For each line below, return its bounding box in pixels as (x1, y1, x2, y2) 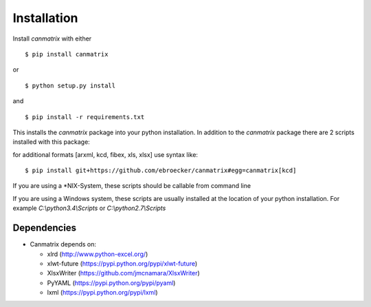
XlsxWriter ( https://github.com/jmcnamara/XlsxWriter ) (47, 269, 201, 277)
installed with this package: (12, 138, 91, 146)
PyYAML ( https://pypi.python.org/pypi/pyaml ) (47, 279, 176, 287)
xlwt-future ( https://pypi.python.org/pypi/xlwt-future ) (47, 259, 198, 268)
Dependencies (12, 222, 77, 234)
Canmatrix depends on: (30, 240, 96, 248)
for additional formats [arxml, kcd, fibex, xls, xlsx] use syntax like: (12, 150, 199, 158)
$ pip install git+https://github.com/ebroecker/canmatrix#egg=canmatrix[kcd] (25, 167, 297, 175)
